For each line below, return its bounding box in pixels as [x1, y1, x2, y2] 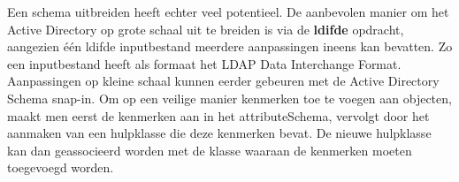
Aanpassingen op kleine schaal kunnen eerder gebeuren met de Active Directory [7, 72, 440, 90]
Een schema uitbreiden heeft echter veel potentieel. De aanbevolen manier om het [7, 3, 449, 20]
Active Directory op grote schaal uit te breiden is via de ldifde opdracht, [7, 19, 404, 38]
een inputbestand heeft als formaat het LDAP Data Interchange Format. [7, 54, 402, 72]
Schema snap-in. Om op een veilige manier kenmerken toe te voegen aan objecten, [7, 88, 452, 107]
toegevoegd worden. [7, 158, 114, 177]
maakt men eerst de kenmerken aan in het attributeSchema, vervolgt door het [7, 106, 430, 125]
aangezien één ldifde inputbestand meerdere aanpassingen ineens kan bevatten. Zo [7, 37, 453, 56]
